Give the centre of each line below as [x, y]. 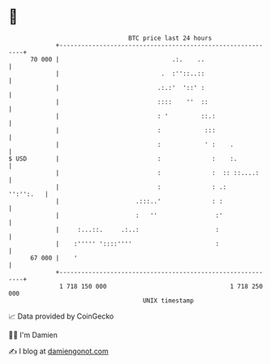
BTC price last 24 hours [170, 38]
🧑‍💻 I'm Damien [33, 335]
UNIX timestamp [168, 300]
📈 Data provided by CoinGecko [61, 316]
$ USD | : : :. [123, 158]
